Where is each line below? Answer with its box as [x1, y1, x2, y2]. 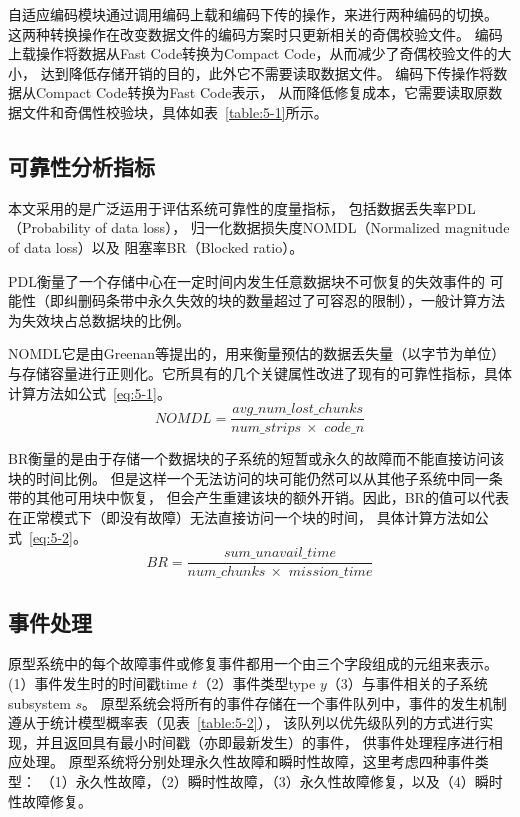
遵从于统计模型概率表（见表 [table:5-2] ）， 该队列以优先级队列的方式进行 [8, 712, 480, 733]
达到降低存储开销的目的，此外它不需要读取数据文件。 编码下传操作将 [40, 62, 494, 83]
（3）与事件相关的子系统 [326, 673, 488, 693]
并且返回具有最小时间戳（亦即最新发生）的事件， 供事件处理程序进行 [35, 731, 489, 752]
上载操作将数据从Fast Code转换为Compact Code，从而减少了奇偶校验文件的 [8, 43, 498, 64]
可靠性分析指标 [8, 150, 155, 181]
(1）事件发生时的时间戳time [8, 673, 188, 693]
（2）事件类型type [197, 673, 316, 693]
